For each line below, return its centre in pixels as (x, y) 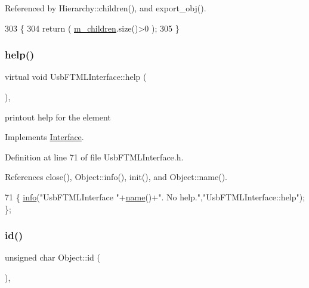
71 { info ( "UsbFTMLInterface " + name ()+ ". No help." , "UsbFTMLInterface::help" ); (155, 196)
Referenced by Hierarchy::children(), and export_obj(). (106, 8)
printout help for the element (58, 117)
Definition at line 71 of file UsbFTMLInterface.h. (94, 157)
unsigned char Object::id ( (52, 257)
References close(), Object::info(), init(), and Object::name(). (116, 177)
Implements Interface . (44, 137)
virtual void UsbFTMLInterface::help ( (76, 77)
